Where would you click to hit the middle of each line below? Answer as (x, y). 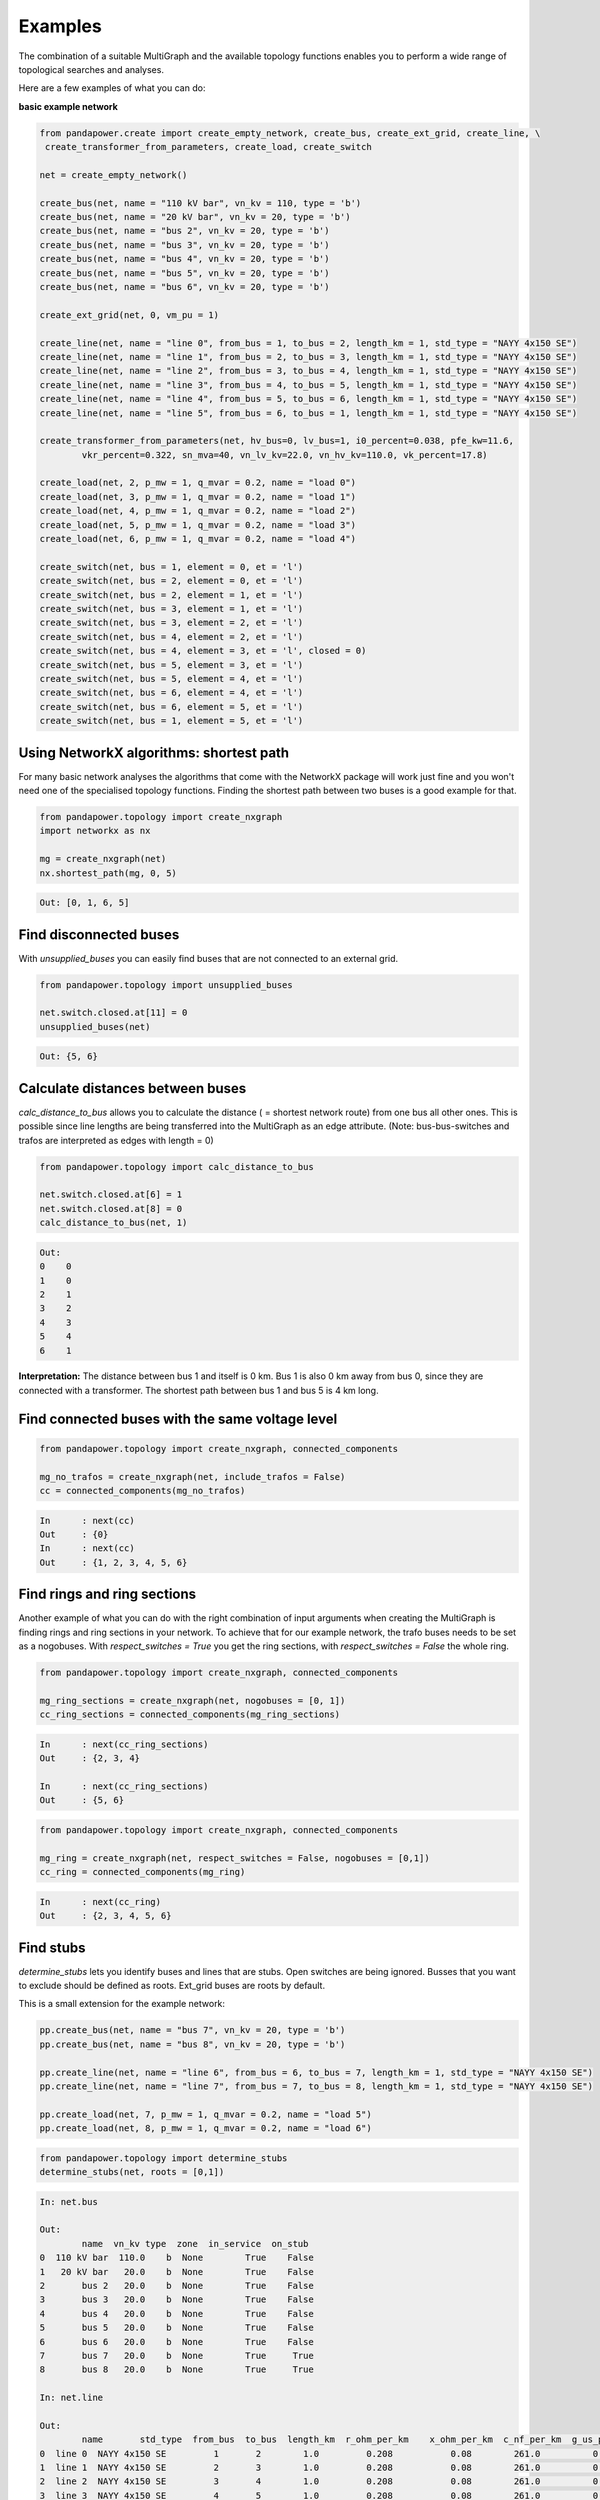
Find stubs (52, 1947)
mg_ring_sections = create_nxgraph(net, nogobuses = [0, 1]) (192, 1700)
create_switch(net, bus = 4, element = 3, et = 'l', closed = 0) (203, 651)
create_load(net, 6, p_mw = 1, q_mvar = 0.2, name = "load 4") (198, 539)
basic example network (68, 106)
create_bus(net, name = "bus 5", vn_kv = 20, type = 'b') (184, 273)
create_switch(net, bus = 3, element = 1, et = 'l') (171, 608)
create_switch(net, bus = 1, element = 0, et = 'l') (171, 566)
